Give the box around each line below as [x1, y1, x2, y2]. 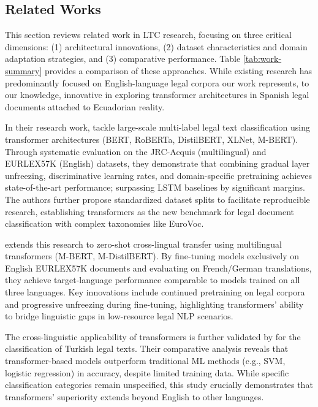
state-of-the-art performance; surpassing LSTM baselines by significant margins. [5, 181, 305, 194]
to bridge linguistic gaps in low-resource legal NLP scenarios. [5, 310, 233, 322]
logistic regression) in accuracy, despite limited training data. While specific [5, 366, 289, 379]
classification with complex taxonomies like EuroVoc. [5, 217, 204, 230]
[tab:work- [243, 52, 282, 65]
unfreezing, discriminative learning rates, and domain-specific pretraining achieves [5, 169, 312, 181]
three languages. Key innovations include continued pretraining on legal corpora [5, 286, 305, 299]
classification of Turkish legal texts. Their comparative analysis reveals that [5, 342, 289, 355]
